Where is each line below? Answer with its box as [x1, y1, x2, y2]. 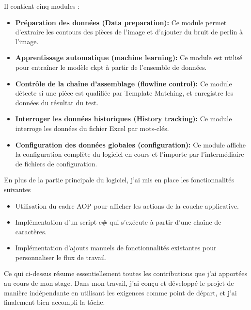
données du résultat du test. [15, 97, 99, 107]
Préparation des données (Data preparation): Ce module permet [15, 17, 227, 27]
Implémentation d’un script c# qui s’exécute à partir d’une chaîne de [15, 217, 221, 227]
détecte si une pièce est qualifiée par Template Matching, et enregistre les [15, 88, 233, 98]
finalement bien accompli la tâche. [4, 297, 105, 307]
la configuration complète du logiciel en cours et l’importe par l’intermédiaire [15, 149, 244, 159]
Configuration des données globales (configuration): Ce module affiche [15, 139, 246, 149]
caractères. [15, 226, 47, 236]
